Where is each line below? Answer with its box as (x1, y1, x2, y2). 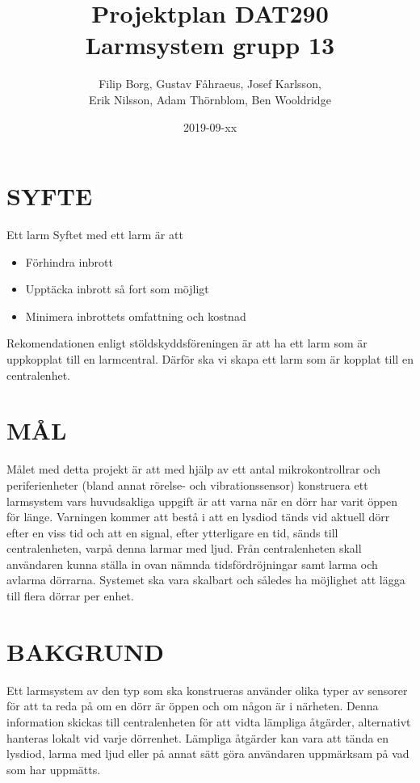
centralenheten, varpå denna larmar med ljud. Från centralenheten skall (6, 540, 362, 557)
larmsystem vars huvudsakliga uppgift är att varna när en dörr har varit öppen (6, 492, 398, 509)
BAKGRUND (6, 634, 164, 667)
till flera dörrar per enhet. (6, 587, 134, 604)
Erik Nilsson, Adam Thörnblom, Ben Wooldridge (89, 91, 331, 107)
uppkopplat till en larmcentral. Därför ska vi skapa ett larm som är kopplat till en (6, 351, 414, 367)
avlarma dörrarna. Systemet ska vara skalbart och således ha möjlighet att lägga (6, 571, 405, 588)
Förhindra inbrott (25, 253, 113, 270)
